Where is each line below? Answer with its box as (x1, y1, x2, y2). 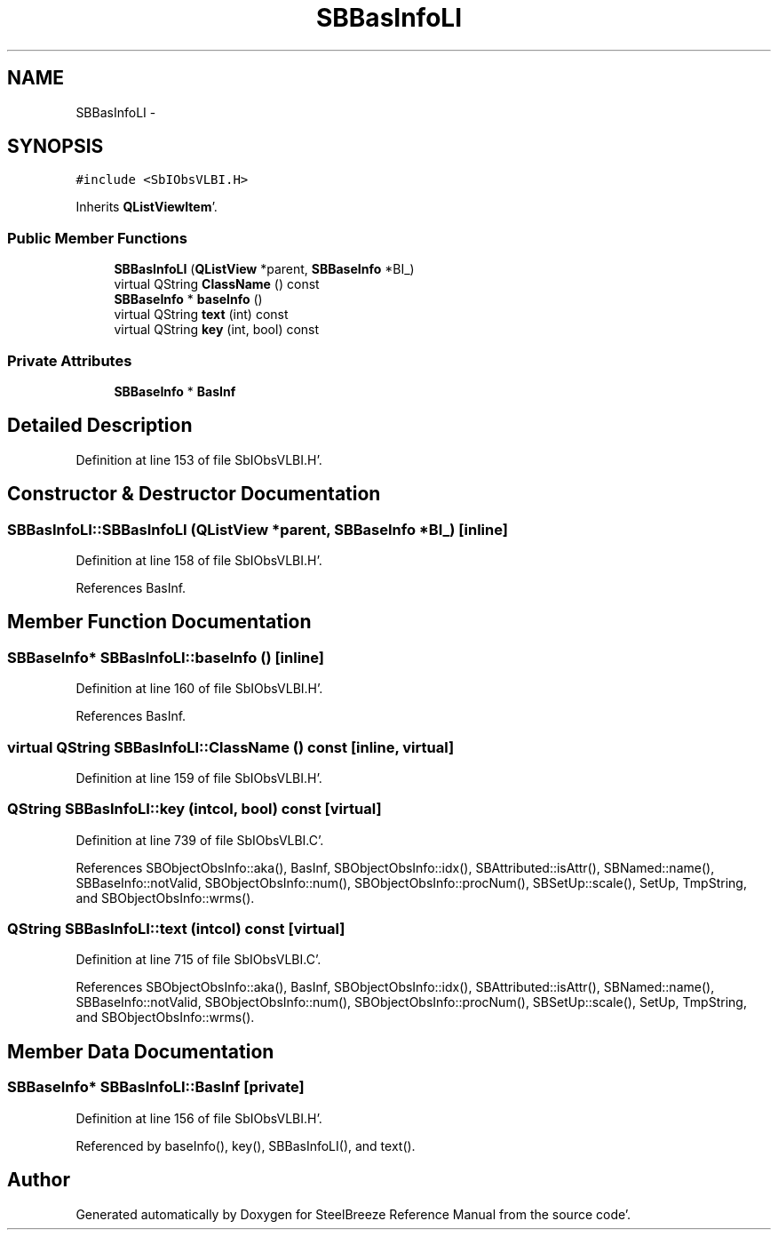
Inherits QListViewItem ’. (75, 199, 218, 215)
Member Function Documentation (7, 611, 312, 634)
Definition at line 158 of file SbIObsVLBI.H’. (75, 553, 322, 568)
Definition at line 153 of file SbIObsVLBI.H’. (75, 451, 322, 467)
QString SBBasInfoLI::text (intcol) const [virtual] (7, 920, 345, 938)
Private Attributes (7, 351, 132, 370)
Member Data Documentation (7, 1040, 274, 1063)
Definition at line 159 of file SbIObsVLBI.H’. (75, 770, 322, 786)
